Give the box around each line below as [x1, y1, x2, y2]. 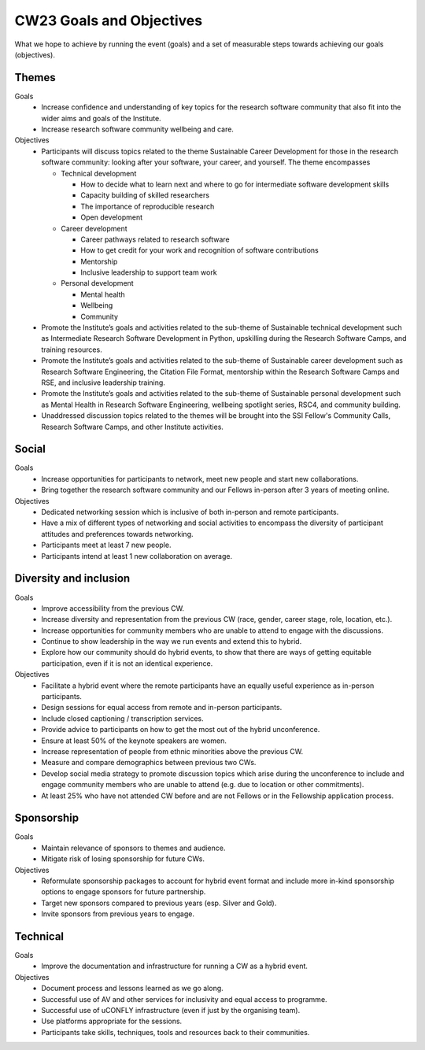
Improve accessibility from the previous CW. [41, 603, 185, 613]
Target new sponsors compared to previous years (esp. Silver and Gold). [41, 898, 277, 908]
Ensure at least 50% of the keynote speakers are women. [41, 736, 227, 745]
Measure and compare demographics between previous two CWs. [41, 758, 257, 767]
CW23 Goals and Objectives [14, 12, 203, 29]
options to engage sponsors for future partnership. [41, 887, 206, 897]
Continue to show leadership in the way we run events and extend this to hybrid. [41, 637, 302, 646]
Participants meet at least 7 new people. [41, 540, 172, 550]
